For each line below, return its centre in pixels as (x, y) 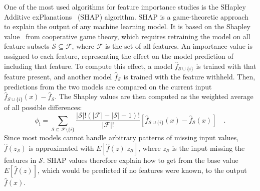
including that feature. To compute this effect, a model (88, 66)
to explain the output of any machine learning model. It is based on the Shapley (127, 26)
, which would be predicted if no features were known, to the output (142, 170)
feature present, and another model (58, 77)
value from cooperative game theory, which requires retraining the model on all (127, 36)
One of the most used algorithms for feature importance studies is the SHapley (125, 7)
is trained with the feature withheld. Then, (189, 77)
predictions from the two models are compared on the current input (108, 86)
